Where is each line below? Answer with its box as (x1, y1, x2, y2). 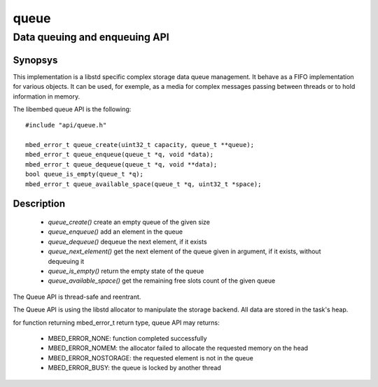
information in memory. (13, 92, 80, 101)
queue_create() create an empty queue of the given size (48, 218, 210, 227)
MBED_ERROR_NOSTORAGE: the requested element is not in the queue (48, 353, 253, 362)
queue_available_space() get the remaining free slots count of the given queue (48, 276, 276, 285)
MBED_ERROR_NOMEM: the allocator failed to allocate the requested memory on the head (48, 344, 308, 353)
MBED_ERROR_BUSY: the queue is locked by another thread (48, 364, 222, 372)
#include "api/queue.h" (25, 121, 107, 129)
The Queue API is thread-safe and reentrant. (13, 293, 141, 301)
